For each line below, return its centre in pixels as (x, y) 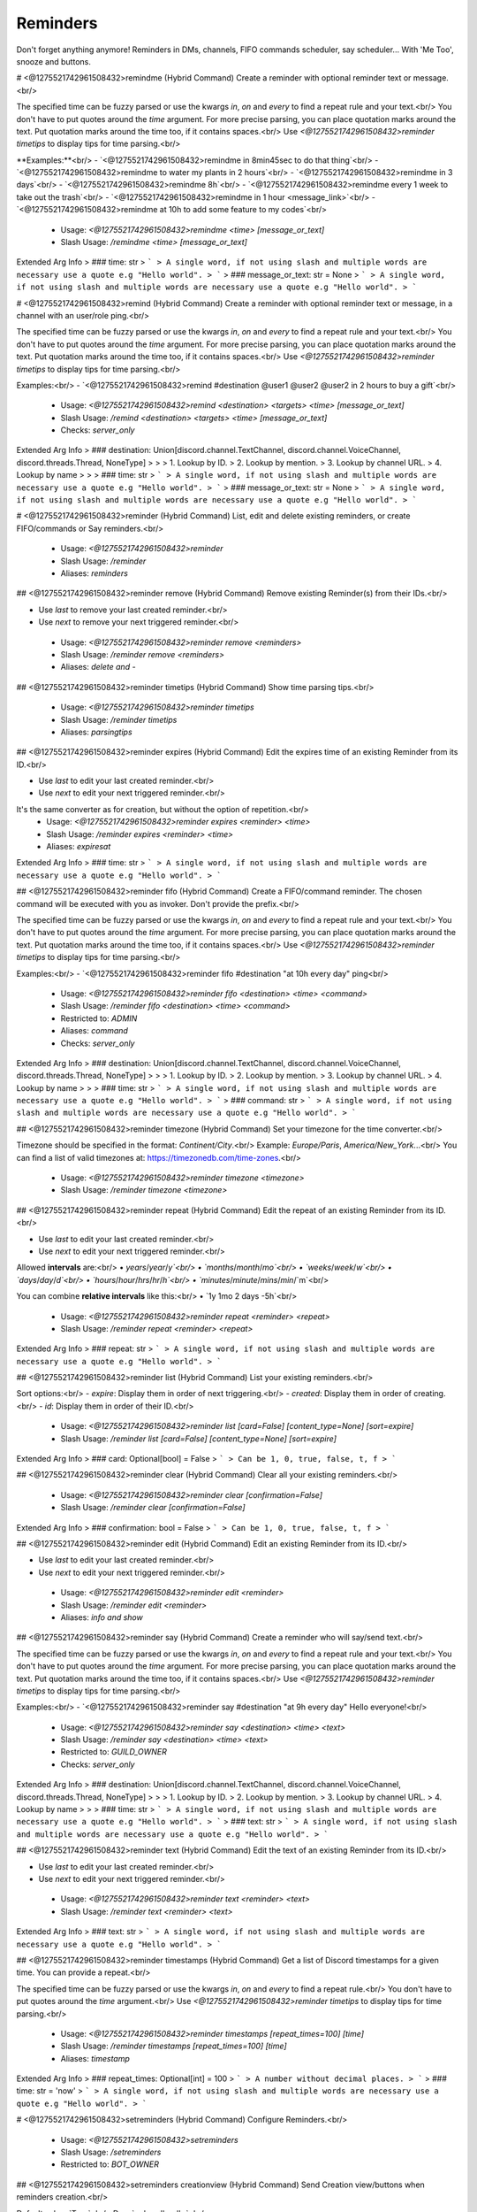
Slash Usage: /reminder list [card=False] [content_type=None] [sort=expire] (199, 1439)
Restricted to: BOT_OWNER (110, 2164)
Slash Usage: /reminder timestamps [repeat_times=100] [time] (174, 2046)
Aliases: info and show (102, 1617)
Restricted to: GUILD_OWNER (114, 1752)
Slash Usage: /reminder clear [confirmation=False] (153, 1508)
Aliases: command (94, 1031)
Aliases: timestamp (95, 2058)
